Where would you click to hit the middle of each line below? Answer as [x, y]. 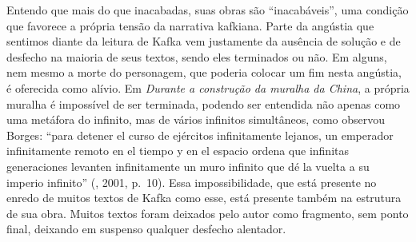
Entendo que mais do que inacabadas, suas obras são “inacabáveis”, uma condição [208, 10]
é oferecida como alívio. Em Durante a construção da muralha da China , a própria [208, 87]
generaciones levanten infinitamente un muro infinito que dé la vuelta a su [188, 166]
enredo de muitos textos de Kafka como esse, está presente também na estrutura [204, 198]
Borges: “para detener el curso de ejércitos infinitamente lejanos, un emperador [200, 135]
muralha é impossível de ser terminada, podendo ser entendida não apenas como [204, 103]
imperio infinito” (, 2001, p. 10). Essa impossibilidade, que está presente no [192, 182]
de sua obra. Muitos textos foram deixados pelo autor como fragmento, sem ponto [208, 213]
